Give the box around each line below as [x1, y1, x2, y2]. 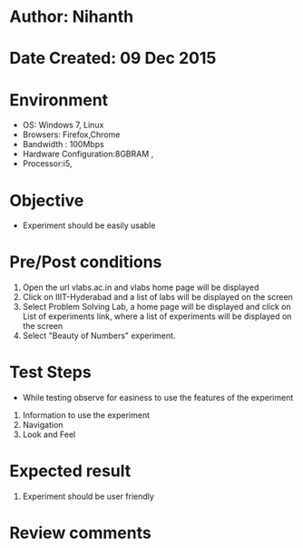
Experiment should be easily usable [22, 220, 156, 231]
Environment [9, 89, 109, 110]
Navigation [22, 420, 64, 431]
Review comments [9, 523, 151, 543]
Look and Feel [22, 429, 76, 440]
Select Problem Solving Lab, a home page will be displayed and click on [22, 302, 292, 313]
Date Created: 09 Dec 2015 [9, 48, 217, 69]
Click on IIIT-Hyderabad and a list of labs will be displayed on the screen [22, 292, 293, 303]
